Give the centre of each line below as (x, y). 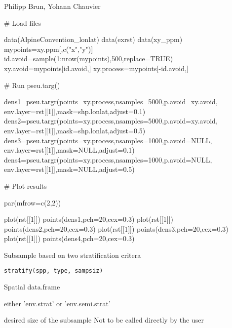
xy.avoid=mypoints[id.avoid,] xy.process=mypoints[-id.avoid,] (96, 68)
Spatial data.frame (32, 287)
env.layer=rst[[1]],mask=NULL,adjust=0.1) (69, 150)
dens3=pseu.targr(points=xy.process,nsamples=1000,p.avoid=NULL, (108, 140)
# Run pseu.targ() (32, 85)
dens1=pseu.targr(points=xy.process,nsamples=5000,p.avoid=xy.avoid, (111, 102)
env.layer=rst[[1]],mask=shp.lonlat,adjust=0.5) (75, 130)
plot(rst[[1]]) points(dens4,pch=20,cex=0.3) (69, 238)
